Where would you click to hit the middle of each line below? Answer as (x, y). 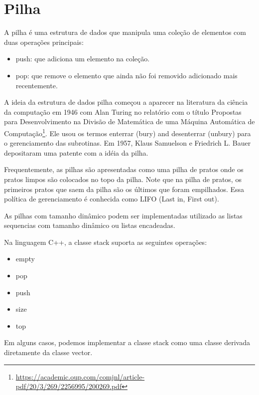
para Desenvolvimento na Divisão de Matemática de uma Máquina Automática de (129, 121)
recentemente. (37, 85)
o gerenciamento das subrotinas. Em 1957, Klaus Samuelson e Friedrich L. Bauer (128, 143)
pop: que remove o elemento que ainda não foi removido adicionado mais (127, 75)
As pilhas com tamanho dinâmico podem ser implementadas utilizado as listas (123, 215)
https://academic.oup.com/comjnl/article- (80, 376)
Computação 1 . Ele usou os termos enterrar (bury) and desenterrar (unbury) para (128, 132)
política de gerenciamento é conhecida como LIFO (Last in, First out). (112, 199)
